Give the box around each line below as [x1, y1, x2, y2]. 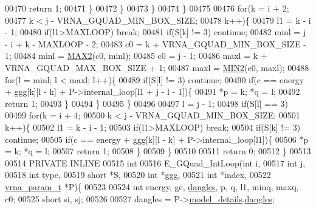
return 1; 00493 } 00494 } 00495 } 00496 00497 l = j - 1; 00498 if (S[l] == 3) [5, 97, 288, 109]
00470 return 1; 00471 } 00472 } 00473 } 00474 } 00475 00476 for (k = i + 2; [5, 2, 289, 14]
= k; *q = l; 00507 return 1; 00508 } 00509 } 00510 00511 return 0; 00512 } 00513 [5, 145, 311, 157]
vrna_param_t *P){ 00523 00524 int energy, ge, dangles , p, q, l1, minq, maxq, [5, 180, 299, 193]
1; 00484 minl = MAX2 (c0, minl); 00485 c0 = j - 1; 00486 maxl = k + [5, 49, 267, 62]
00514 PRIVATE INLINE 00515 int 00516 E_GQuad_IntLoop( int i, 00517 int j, [5, 156, 306, 169]
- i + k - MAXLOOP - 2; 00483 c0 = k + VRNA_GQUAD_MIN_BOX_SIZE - [5, 37, 306, 50]
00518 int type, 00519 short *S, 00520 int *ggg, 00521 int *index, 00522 [5, 168, 271, 181]
